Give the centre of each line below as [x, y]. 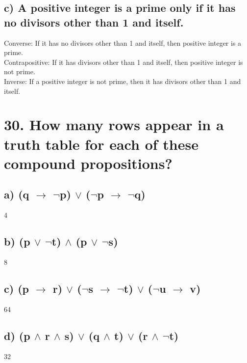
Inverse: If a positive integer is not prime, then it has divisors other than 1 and [123, 81]
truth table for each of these [101, 144]
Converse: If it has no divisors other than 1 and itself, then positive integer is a [123, 42]
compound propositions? [88, 163]
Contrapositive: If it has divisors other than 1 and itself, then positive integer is [123, 62]
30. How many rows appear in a [114, 125]
